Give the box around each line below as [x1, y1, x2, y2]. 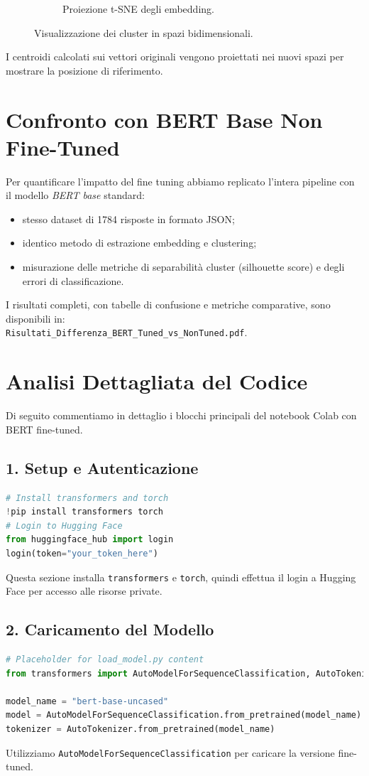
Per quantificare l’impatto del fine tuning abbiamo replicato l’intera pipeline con [6, 173, 355, 188]
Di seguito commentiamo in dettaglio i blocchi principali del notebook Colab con [6, 408, 357, 423]
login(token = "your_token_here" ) [6, 548, 158, 559]
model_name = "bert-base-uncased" [6, 696, 169, 706]
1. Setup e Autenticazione [6, 456, 199, 478]
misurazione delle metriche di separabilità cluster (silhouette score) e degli [22, 259, 345, 274]
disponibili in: [6, 311, 65, 325]
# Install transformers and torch [6, 492, 169, 503]
